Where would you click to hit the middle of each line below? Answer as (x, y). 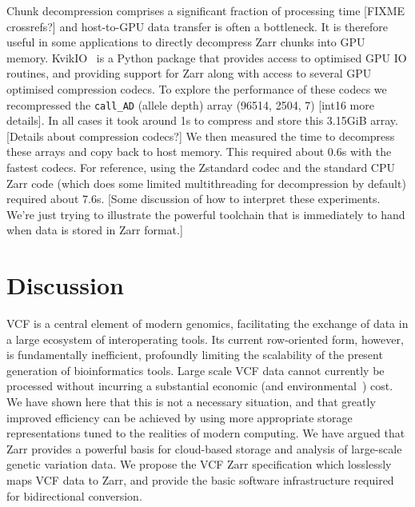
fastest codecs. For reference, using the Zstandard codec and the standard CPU (201, 167)
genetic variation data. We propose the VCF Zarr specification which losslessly (199, 464)
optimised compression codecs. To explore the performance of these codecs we (197, 88)
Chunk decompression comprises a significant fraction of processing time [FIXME (206, 10)
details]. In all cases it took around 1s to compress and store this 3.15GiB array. (202, 120)
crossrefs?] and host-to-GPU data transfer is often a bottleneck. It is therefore (198, 26)
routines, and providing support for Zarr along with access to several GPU (189, 73)
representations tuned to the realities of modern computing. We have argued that (206, 433)
